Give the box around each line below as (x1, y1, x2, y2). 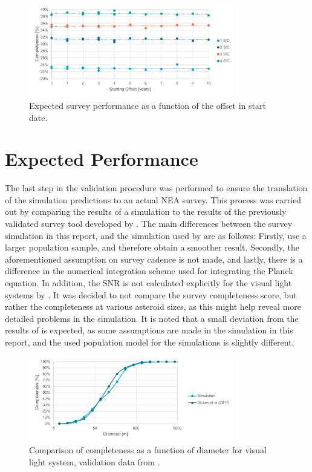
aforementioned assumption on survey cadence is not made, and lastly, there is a (5, 252, 303, 265)
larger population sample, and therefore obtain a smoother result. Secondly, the (5, 241, 300, 254)
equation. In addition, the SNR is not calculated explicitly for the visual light (5, 277, 292, 289)
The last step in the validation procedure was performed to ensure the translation (5, 182, 308, 194)
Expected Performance (5, 146, 198, 171)
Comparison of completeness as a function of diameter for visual (29, 444, 267, 456)
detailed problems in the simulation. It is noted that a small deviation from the (5, 312, 299, 324)
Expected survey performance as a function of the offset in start (29, 99, 266, 111)
